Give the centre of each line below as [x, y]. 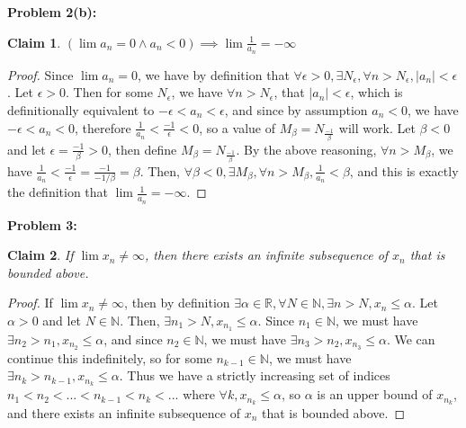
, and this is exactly [404, 170]
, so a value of [237, 127]
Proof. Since [40, 74]
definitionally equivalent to [81, 110]
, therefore [103, 127]
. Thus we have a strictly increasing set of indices [255, 375]
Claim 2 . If [40, 255]
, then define [142, 149]
